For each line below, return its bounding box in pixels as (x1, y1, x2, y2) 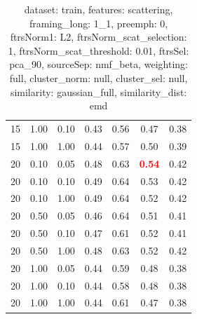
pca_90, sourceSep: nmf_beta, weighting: (9, 57, 188, 72)
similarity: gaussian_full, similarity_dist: (10, 84, 187, 99)
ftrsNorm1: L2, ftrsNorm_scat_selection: (10, 29, 187, 44)
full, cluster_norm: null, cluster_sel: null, (9, 70, 188, 85)
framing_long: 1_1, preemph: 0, (29, 15, 168, 30)
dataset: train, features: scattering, (24, 2, 173, 16)
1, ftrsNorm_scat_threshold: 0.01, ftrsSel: (8, 43, 189, 57)
